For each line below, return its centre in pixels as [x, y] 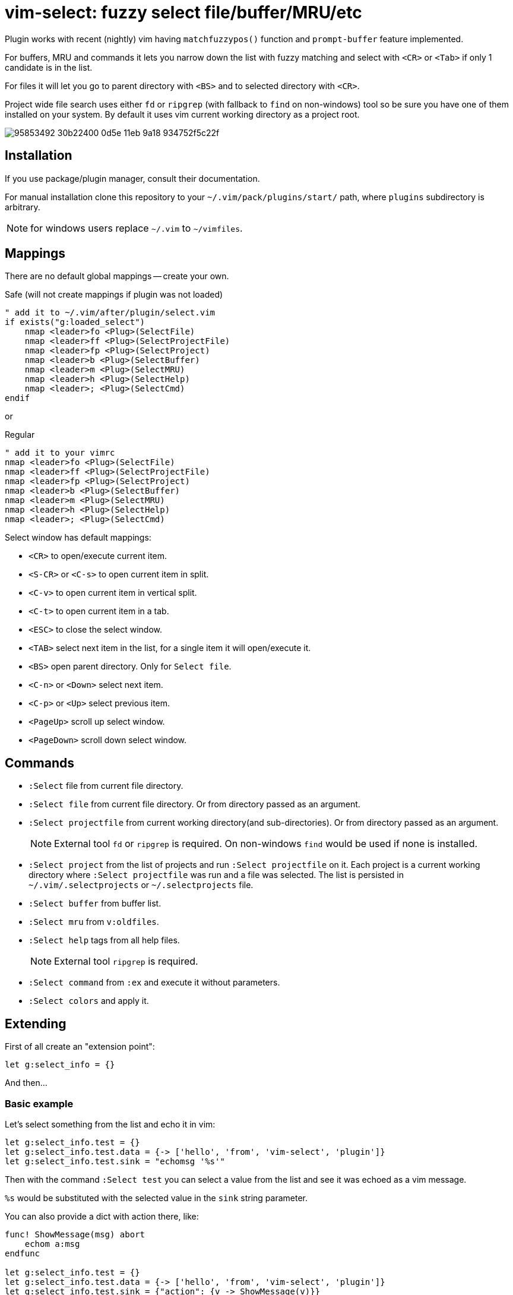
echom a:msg [52, 1244]
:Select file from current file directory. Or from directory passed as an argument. [194, 804]
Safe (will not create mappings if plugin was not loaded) [114, 295]
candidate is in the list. [49, 67]
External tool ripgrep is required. [126, 961]
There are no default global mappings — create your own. [117, 276]
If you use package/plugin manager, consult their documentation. [132, 178]
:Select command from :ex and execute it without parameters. [154, 983]
